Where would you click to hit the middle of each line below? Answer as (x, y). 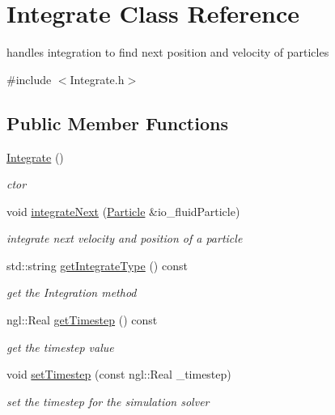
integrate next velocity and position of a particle (125, 238)
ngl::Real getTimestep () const (82, 320)
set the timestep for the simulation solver (108, 401)
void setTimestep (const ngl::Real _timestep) (119, 374)
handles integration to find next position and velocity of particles (168, 52)
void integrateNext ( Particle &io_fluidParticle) (123, 211)
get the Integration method (72, 292)
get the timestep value (60, 347)
